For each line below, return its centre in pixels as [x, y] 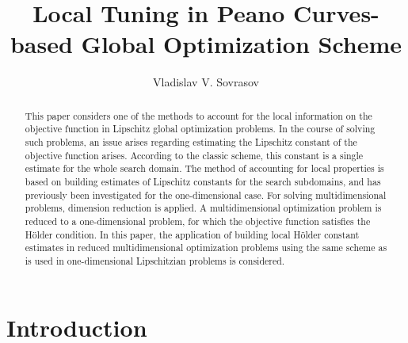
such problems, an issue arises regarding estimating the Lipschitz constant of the [191, 142]
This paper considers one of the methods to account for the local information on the [198, 115]
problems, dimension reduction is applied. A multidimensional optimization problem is [203, 208]
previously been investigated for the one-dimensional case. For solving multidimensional [206, 194]
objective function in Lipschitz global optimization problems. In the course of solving [200, 129]
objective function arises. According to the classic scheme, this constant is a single [194, 155]
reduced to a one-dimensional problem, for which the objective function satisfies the [198, 221]
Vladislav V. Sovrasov [206, 82]
